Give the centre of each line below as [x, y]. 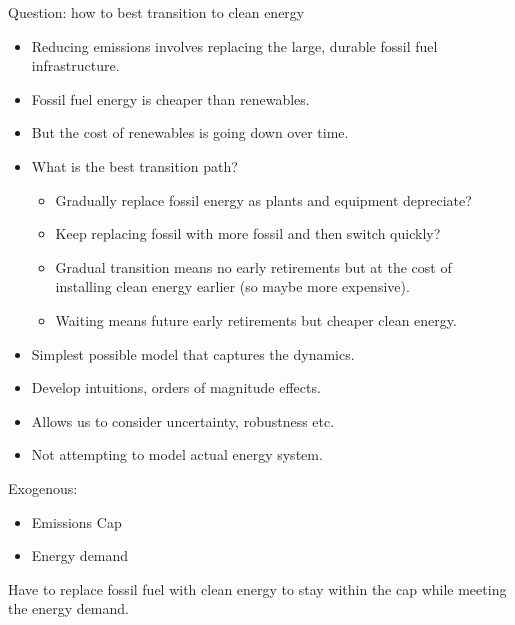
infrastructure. [75, 65]
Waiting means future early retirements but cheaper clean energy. [256, 319]
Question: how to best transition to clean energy [156, 12]
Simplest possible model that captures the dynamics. [193, 353]
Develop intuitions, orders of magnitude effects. [176, 387]
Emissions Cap [76, 521]
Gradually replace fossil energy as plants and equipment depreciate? [263, 199]
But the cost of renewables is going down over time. [190, 132]
